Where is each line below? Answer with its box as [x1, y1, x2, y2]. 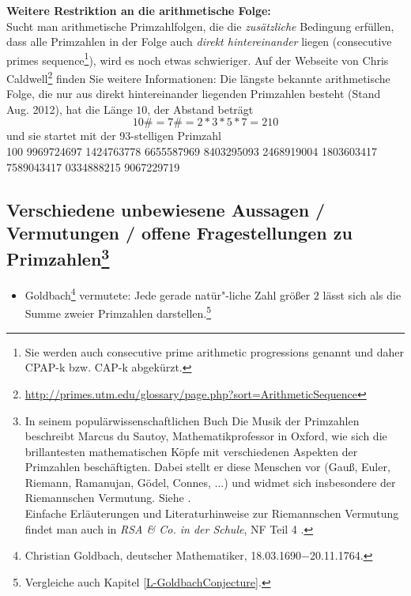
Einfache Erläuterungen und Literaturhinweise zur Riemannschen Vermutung [25, 505, 399, 522]
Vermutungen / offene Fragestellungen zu [6, 221, 353, 245]
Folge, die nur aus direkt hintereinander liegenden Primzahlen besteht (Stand [6, 85, 381, 102]
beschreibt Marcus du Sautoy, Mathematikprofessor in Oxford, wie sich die [25, 428, 387, 444]
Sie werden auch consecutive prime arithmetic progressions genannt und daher [25, 343, 405, 360]
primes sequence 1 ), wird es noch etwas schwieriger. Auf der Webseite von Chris [6, 49, 389, 68]
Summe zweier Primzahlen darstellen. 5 [25, 303, 212, 322]
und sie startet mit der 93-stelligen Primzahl [6, 127, 221, 144]
